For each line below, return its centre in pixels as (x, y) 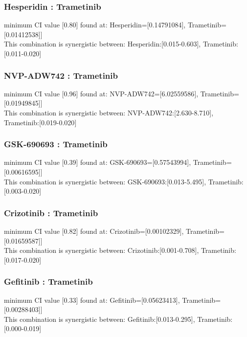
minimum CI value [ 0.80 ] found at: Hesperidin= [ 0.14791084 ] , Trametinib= (115, 25)
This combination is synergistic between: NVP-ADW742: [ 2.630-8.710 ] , (109, 112)
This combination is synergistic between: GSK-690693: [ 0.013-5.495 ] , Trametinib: (124, 181)
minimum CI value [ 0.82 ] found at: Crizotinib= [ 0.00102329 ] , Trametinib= (114, 231)
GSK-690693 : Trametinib (56, 144)
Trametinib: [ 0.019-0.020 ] (40, 122)
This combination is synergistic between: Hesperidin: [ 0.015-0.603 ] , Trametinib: (121, 44)
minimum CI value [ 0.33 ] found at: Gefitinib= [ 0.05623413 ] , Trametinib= (112, 300)
